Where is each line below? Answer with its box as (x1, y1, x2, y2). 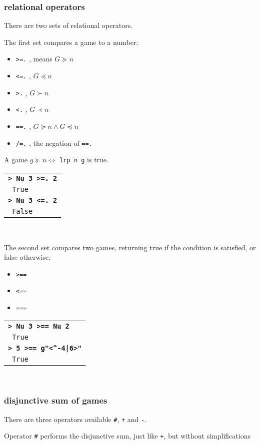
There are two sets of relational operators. (4, 20, 133, 30)
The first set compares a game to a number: (4, 36, 138, 47)
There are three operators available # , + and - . (4, 414, 147, 424)
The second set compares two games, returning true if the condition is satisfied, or (4, 242, 256, 252)
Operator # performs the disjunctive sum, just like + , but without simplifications (4, 431, 250, 441)
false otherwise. (4, 252, 51, 262)
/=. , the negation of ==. (15, 137, 92, 148)
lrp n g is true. (59, 154, 108, 165)
